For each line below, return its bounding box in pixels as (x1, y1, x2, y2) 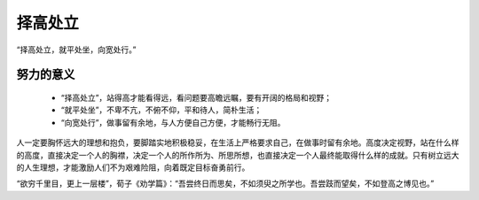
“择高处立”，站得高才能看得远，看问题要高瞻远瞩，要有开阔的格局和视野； (60, 92, 333, 103)
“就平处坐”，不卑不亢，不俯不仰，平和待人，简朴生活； (60, 104, 263, 115)
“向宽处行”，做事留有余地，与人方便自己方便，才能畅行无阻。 (60, 117, 286, 127)
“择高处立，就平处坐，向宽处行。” (16, 44, 137, 55)
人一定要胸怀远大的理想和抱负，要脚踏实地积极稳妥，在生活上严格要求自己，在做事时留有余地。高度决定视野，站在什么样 (16, 137, 459, 148)
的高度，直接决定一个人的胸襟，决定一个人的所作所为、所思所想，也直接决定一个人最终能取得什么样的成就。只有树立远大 (16, 150, 459, 160)
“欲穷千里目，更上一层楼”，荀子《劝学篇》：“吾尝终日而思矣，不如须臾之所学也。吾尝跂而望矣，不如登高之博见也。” (16, 178, 435, 189)
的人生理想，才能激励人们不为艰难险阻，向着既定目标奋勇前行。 (16, 162, 250, 173)
